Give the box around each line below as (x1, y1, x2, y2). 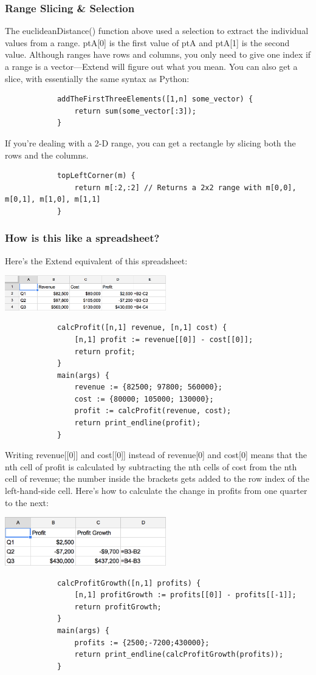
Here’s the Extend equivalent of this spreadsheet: (5, 254, 188, 267)
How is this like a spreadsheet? (5, 230, 160, 245)
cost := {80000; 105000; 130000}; (74, 394, 214, 403)
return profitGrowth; (74, 602, 162, 611)
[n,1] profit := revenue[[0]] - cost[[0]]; (74, 335, 253, 344)
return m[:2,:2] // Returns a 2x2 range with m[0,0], (74, 183, 297, 192)
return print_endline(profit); (74, 419, 201, 428)
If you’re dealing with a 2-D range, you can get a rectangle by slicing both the (5, 136, 296, 149)
